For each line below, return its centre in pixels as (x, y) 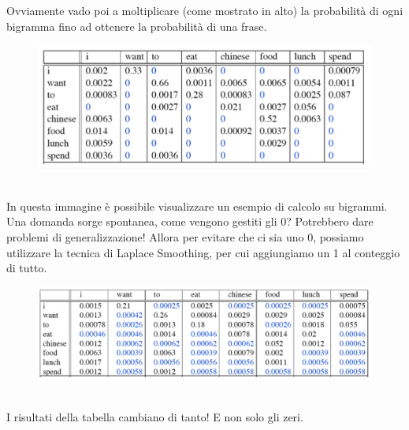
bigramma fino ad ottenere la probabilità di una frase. (137, 26)
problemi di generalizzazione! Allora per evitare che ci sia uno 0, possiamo (185, 237)
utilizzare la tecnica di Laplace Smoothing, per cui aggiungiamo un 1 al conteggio (203, 252)
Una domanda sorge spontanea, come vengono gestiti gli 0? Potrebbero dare (190, 221)
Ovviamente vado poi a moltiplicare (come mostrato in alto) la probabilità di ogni (205, 10)
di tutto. (27, 268)
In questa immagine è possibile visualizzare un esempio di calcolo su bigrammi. (197, 206)
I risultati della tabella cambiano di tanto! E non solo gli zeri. (155, 416)
